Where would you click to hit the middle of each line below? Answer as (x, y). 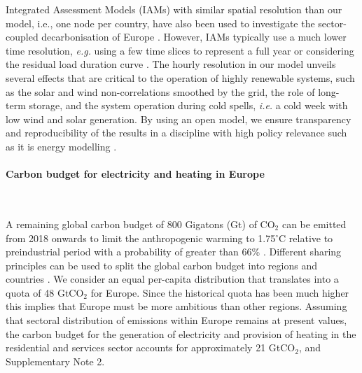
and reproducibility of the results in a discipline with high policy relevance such (176, 133)
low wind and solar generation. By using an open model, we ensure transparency (179, 119)
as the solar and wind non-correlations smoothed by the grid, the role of (160, 91)
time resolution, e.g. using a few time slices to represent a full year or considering (180, 50)
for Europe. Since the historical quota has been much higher (220, 292)
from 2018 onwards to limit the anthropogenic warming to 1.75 (141, 238)
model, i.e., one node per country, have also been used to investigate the (160, 23)
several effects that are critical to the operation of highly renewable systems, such (180, 77)
